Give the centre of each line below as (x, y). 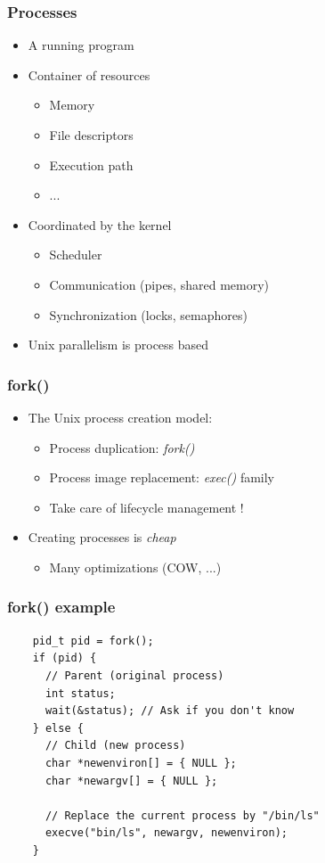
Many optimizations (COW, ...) (135, 567)
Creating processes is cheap (102, 537)
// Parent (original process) (134, 675)
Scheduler (76, 255)
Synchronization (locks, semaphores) (148, 314)
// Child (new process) (115, 746)
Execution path (91, 164)
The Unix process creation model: (120, 417)
